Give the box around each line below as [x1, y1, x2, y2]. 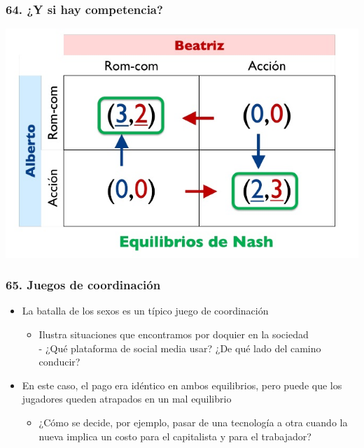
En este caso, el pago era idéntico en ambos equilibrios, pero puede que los [22, 377, 342, 392]
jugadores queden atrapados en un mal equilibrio [22, 391, 232, 406]
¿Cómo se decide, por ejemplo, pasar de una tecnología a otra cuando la [38, 415, 348, 430]
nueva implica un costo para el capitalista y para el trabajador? [38, 428, 311, 443]
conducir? [38, 354, 80, 369]
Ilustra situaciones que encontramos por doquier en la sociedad [38, 327, 309, 342]
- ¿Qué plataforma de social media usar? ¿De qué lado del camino [38, 340, 321, 355]
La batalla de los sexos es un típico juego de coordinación [22, 303, 269, 318]
